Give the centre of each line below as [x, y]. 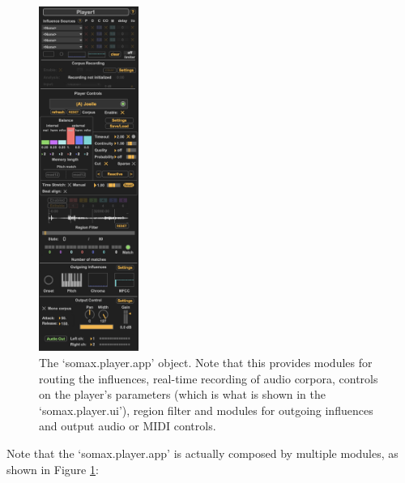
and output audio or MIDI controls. [128, 426]
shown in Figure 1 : [53, 469]
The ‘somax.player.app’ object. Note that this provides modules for [206, 362]
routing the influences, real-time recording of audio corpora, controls [209, 378]
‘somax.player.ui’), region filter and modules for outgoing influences [206, 410]
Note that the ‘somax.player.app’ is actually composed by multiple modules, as [202, 453]
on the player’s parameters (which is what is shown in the [182, 394]
